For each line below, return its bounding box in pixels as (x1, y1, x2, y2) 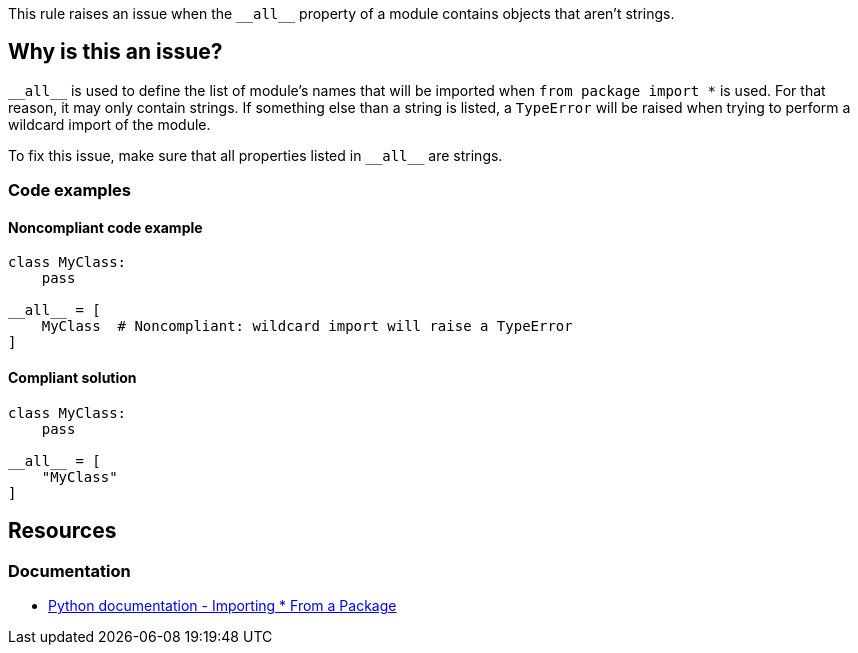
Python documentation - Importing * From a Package (48, 596, 397, 614)
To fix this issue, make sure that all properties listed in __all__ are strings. (8, 146, 503, 164)
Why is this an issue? (8, 39, 223, 65)
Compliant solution (8, 369, 137, 387)
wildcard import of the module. (8, 115, 211, 133)
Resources (8, 518, 117, 544)
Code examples (8, 180, 132, 201)
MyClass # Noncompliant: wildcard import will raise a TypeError (41, 318, 573, 335)
